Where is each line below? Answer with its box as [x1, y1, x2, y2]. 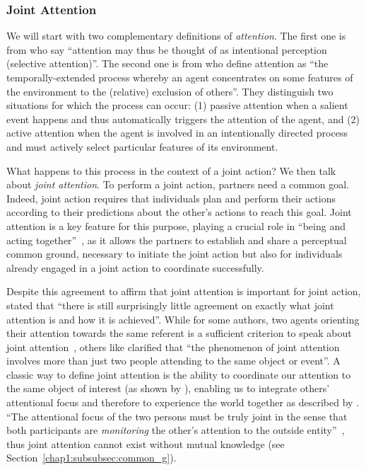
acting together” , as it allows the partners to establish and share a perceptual [6, 232, 347, 247]
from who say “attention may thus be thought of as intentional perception [6, 42, 327, 57]
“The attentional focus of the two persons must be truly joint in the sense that [6, 408, 348, 423]
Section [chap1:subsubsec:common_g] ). [6, 450, 177, 465]
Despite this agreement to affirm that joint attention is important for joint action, [6, 284, 361, 299]
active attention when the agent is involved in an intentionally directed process [6, 125, 348, 140]
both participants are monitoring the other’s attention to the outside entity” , [6, 423, 345, 437]
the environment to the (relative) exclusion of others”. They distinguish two [6, 84, 333, 98]
